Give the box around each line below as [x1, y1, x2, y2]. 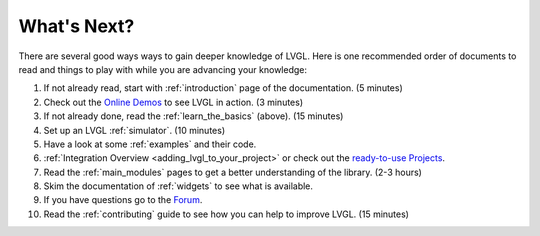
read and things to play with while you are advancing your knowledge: [18, 63, 308, 75]
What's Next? [18, 15, 135, 37]
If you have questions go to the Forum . [43, 194, 203, 206]
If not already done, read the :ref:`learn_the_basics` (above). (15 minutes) [43, 110, 344, 122]
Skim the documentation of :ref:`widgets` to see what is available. [43, 180, 314, 192]
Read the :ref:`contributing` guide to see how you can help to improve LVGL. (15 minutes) [43, 208, 410, 220]
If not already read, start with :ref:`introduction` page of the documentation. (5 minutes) [43, 82, 404, 94]
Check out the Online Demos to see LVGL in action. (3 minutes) [43, 96, 304, 108]
